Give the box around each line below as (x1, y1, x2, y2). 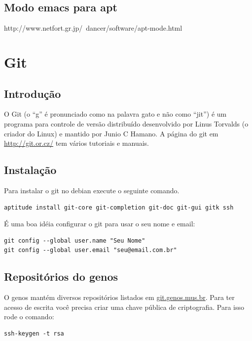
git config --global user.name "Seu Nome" (4, 237, 145, 244)
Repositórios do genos (4, 269, 118, 284)
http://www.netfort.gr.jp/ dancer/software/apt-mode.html (4, 23, 182, 33)
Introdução (4, 85, 61, 101)
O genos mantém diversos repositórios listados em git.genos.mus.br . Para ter (4, 292, 235, 302)
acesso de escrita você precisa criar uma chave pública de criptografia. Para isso (4, 301, 244, 312)
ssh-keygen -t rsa (4, 330, 64, 337)
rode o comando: (4, 311, 54, 322)
